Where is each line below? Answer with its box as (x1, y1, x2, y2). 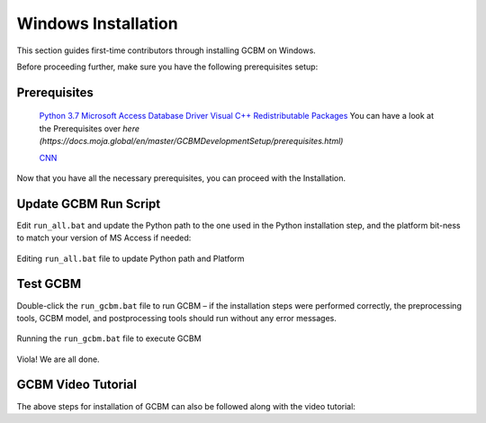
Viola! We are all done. (16, 354, 100, 364)
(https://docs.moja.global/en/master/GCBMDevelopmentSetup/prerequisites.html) (39, 136, 344, 147)
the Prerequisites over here (39, 122, 139, 134)
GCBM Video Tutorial (16, 377, 137, 392)
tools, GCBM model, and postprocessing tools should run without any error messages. (16, 312, 337, 323)
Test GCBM (16, 276, 82, 292)
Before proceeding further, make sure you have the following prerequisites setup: (16, 61, 319, 72)
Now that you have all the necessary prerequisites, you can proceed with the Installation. (16, 172, 346, 184)
